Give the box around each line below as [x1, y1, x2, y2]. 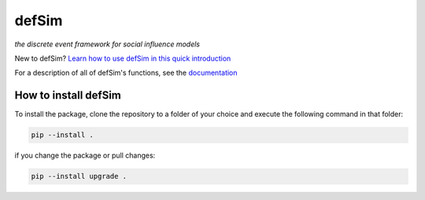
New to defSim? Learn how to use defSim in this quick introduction [14, 54, 231, 63]
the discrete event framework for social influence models [14, 39, 201, 49]
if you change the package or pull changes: [14, 150, 156, 161]
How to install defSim [14, 89, 122, 102]
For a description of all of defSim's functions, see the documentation [14, 68, 238, 78]
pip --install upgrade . [31, 172, 128, 181]
